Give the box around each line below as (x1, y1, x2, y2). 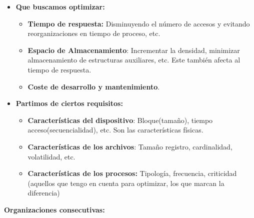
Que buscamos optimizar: (15, 1, 105, 11)
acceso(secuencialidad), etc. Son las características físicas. (27, 124, 203, 135)
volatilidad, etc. (27, 151, 75, 161)
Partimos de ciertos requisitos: (15, 98, 123, 108)
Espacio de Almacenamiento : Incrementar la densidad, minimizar (27, 44, 240, 55)
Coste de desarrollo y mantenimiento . (27, 81, 160, 91)
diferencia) (27, 187, 60, 198)
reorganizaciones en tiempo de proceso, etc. (27, 28, 160, 38)
